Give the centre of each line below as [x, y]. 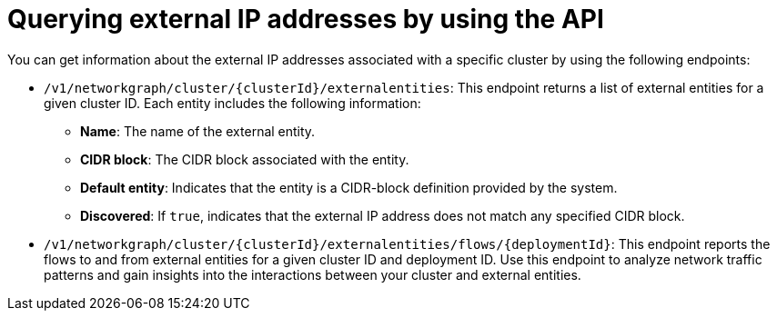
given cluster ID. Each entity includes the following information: [232, 103]
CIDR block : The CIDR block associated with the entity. [245, 159]
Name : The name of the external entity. [198, 131]
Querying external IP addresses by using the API [306, 19]
